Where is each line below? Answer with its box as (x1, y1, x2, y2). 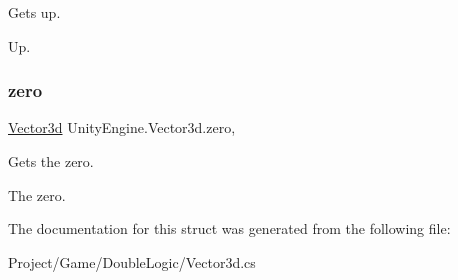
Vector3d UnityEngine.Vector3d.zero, (8, 117, 236, 138)
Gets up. (8, 2, 61, 22)
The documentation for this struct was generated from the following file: (8, 218, 451, 239)
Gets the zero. (8, 151, 94, 171)
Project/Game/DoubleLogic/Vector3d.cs (8, 251, 256, 272)
